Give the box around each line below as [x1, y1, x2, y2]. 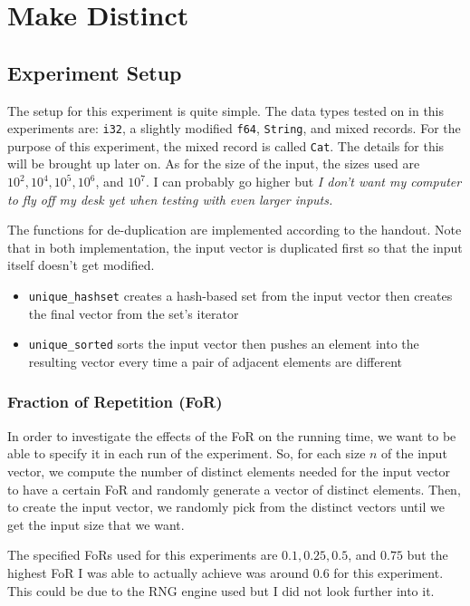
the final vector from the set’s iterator [28, 303, 239, 322]
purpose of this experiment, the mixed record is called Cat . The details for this [7, 136, 445, 155]
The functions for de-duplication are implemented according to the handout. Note [7, 220, 462, 239]
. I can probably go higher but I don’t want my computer [145, 172, 462, 191]
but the [407, 545, 448, 564]
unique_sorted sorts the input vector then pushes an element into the [28, 334, 419, 353]
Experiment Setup [7, 58, 182, 86]
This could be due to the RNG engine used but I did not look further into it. [7, 581, 435, 600]
